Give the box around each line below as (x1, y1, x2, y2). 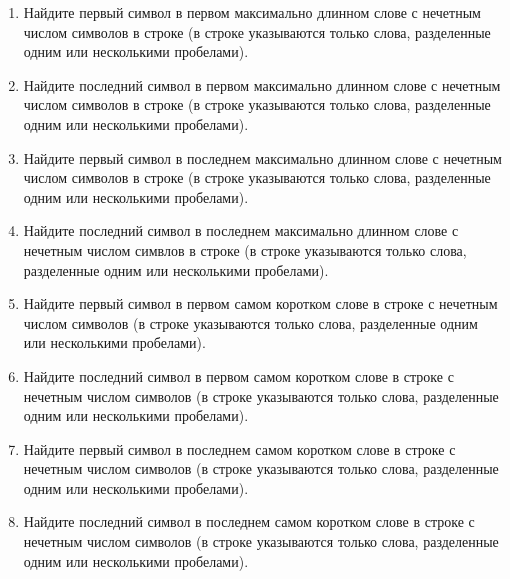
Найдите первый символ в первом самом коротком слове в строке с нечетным (23, 293, 498, 314)
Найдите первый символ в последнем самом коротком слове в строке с (23, 438, 456, 459)
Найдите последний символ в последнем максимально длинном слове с (23, 220, 459, 241)
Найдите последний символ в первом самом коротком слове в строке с (23, 365, 454, 386)
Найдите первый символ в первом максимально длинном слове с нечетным (23, 2, 481, 22)
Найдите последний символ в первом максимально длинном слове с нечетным (23, 74, 501, 95)
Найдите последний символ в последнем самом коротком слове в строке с (23, 511, 475, 532)
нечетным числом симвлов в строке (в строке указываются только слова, (23, 239, 467, 260)
